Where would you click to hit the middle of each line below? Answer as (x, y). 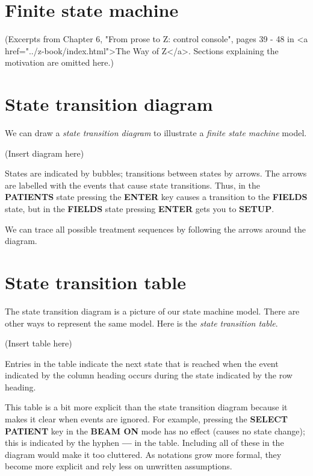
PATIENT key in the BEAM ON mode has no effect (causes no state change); (155, 431)
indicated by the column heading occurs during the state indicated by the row (149, 375)
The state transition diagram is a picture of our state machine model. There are (152, 311)
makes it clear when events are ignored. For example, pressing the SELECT (147, 419)
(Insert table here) (39, 343)
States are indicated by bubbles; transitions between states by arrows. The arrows (156, 173)
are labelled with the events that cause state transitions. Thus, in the (133, 185)
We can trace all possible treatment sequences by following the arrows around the (155, 229)
